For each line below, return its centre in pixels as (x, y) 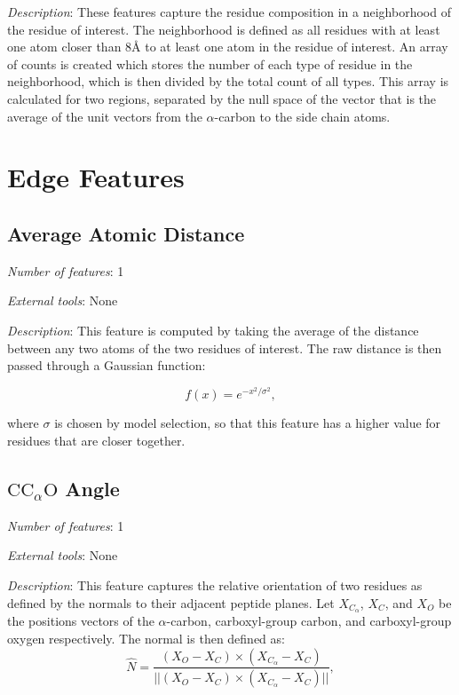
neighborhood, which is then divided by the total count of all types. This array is (228, 81)
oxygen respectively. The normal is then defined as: (146, 638)
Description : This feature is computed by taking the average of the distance (213, 330)
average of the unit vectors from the (105, 116)
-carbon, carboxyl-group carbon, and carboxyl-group (309, 621)
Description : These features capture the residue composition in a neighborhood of (229, 12)
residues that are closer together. (96, 440)
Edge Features (96, 177)
